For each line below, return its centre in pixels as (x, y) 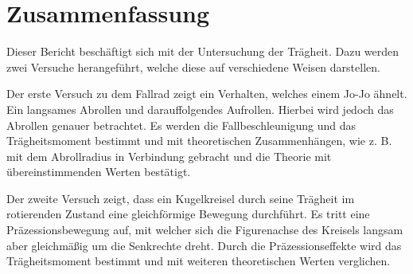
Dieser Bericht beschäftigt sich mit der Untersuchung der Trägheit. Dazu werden (203, 51)
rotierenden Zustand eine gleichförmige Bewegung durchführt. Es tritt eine (188, 214)
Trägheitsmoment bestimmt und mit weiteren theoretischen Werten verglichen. (199, 261)
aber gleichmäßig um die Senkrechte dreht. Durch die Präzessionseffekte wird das (204, 245)
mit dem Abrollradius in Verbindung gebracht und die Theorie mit (169, 156)
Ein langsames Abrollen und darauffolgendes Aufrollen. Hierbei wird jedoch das (200, 109)
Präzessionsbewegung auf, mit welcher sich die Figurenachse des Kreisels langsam (205, 230)
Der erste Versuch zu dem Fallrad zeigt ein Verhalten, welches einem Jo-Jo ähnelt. (207, 94)
